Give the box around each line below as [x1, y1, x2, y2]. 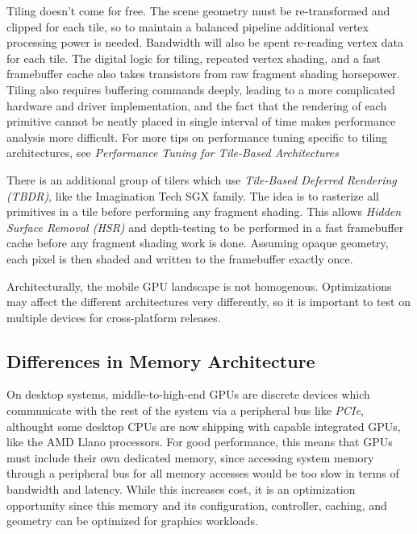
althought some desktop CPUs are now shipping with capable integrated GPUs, [6, 417, 401, 434]
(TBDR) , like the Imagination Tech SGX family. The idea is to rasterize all [6, 187, 379, 204]
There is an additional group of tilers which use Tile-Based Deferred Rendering [6, 171, 397, 188]
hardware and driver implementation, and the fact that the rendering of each [6, 97, 387, 114]
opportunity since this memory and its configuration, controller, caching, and [6, 496, 387, 513]
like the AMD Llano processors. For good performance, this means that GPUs [6, 433, 393, 450]
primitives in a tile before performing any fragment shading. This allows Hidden [6, 203, 402, 220]
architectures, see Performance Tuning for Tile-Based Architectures [6, 144, 339, 161]
